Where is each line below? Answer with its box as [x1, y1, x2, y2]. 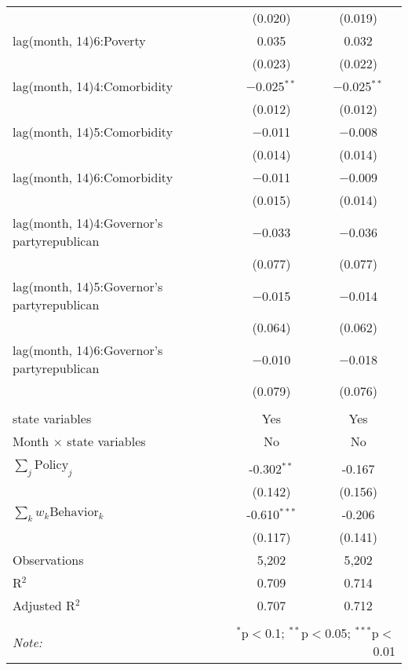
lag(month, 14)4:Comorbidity [13, 77, 173, 95]
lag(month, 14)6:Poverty [13, 31, 146, 49]
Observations [13, 551, 84, 569]
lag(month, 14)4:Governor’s [13, 214, 163, 232]
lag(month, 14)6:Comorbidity [13, 168, 173, 186]
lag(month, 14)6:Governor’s [13, 341, 163, 359]
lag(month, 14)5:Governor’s [13, 277, 163, 295]
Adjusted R [13, 596, 75, 614]
